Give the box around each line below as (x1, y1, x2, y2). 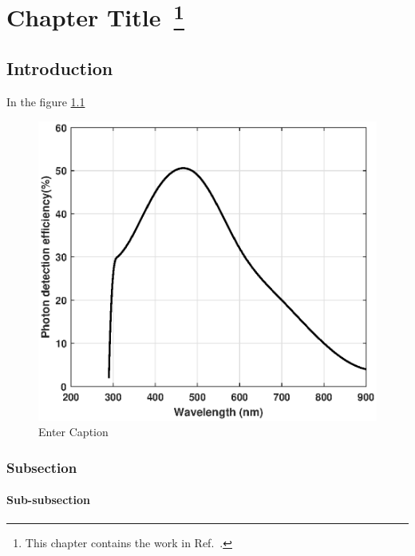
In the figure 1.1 (6, 93, 85, 109)
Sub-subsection (6, 491, 91, 508)
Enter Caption (38, 423, 109, 440)
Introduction (6, 56, 113, 81)
